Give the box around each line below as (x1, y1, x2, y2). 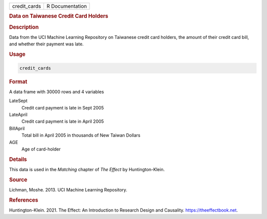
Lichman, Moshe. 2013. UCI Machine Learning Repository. (9, 187, 128, 193)
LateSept (9, 98, 28, 104)
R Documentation (46, 3, 87, 9)
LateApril (9, 111, 28, 117)
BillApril (9, 125, 25, 131)
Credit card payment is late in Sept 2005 (21, 105, 104, 110)
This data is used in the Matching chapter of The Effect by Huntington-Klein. (9, 166, 165, 172)
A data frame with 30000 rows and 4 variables (9, 89, 104, 95)
